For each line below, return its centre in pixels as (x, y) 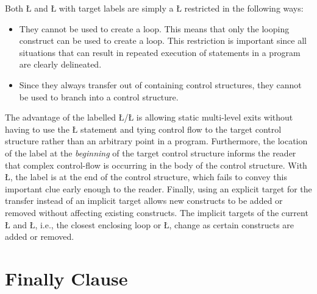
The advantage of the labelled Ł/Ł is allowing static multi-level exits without (149, 117)
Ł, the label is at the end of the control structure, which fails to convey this (146, 177)
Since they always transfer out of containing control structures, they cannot (160, 84)
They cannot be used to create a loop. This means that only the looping (154, 28)
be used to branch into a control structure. (99, 96)
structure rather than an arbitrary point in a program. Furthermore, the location (156, 141)
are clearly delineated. (60, 64)
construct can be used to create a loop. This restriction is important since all (163, 40)
